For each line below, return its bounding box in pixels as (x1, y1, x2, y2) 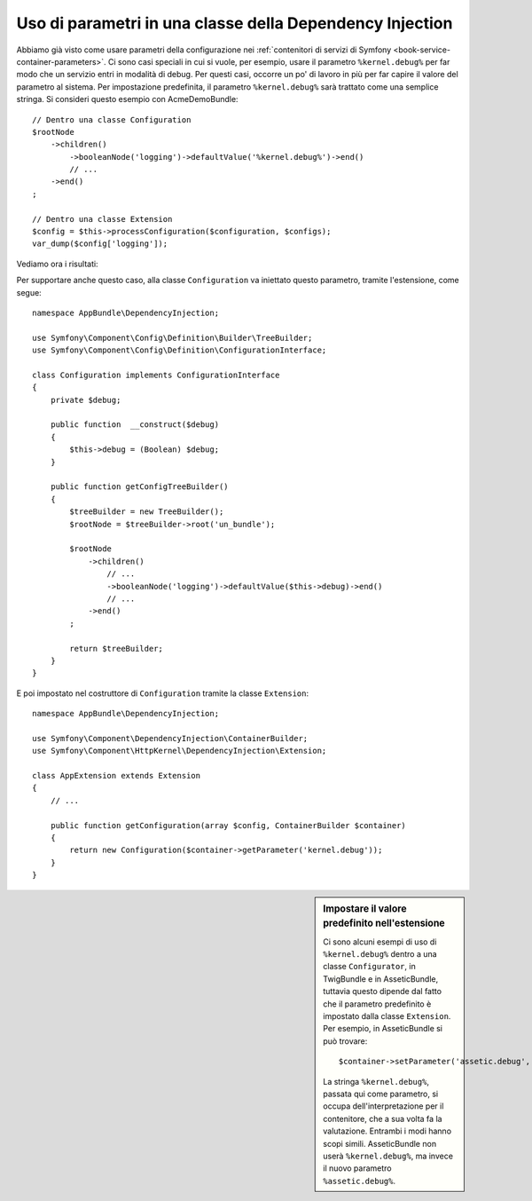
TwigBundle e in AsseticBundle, (323, 973, 439, 984)
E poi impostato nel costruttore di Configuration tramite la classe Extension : (16, 688, 309, 699)
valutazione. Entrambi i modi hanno (323, 1126, 452, 1136)
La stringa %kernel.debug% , (323, 1076, 430, 1086)
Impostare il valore (323, 902, 407, 914)
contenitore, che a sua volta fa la (323, 1113, 442, 1124)
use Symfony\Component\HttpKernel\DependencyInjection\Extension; (32, 746, 327, 756)
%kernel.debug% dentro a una (323, 949, 438, 960)
